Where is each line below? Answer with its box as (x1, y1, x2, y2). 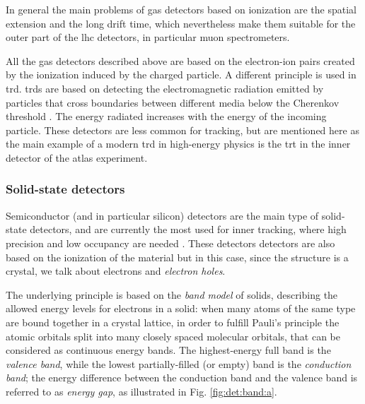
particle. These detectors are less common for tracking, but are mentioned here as (6, 122, 359, 137)
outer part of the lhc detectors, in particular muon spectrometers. (6, 30, 290, 44)
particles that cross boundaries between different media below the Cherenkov (6, 95, 340, 109)
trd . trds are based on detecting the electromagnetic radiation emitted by (6, 81, 324, 95)
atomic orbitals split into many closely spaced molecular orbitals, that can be (6, 328, 340, 343)
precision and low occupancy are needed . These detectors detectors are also (6, 235, 335, 250)
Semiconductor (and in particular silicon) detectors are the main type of (6, 208, 319, 222)
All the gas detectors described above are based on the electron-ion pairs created (6, 53, 355, 68)
